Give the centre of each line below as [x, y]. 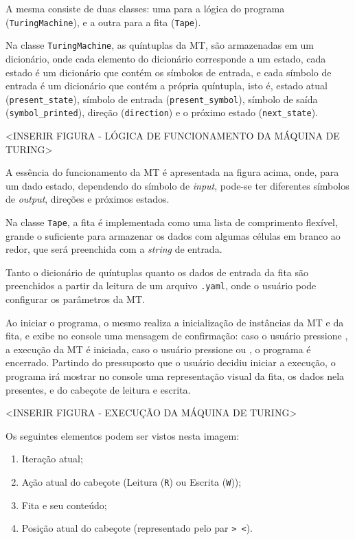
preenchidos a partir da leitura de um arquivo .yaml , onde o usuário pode [161, 285]
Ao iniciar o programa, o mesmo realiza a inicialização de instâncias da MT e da [175, 322]
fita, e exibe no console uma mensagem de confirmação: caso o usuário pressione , [177, 336]
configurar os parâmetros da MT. [75, 299]
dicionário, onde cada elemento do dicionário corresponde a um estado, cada [166, 58]
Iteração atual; [52, 459]
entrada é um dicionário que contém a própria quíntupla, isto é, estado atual [167, 86]
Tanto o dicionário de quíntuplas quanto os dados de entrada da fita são [157, 272]
